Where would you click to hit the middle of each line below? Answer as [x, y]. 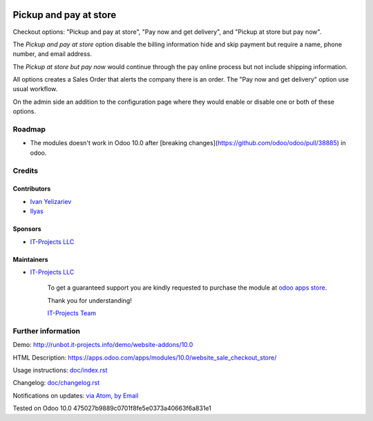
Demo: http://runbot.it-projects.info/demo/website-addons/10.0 [103, 345]
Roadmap [29, 129]
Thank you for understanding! [90, 300]
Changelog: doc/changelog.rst [56, 383]
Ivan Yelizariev [51, 201]
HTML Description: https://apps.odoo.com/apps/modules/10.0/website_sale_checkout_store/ [145, 357]
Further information [47, 330]
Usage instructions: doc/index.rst [60, 370]
